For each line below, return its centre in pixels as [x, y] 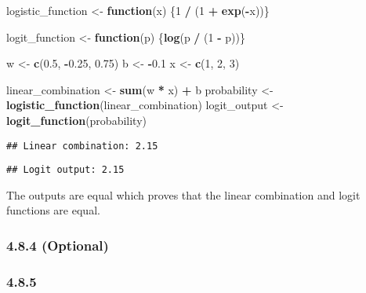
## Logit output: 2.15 [65, 170]
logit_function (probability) [76, 120]
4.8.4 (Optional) [58, 245]
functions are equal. [53, 210]
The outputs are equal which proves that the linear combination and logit [183, 194]
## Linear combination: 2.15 [82, 146]
